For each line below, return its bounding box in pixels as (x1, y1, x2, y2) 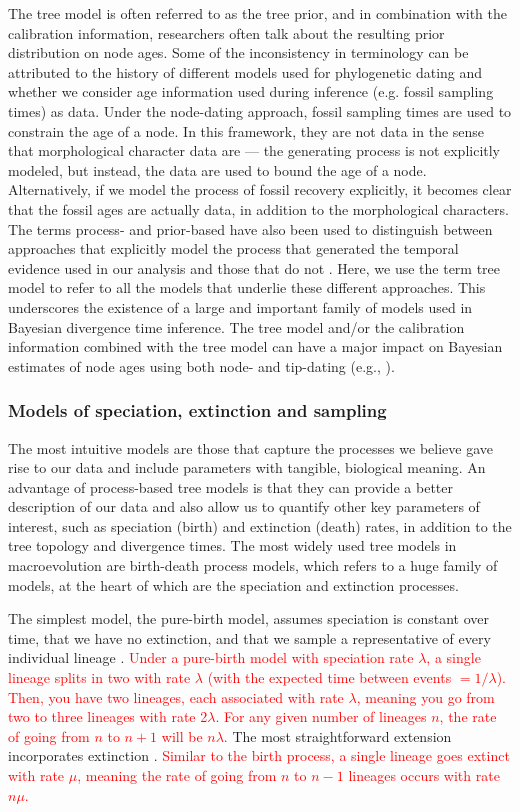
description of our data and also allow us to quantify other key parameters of (8, 496, 480, 517)
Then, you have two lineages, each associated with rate (8, 686, 344, 707)
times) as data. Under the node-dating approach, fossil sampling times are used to (8, 100, 512, 121)
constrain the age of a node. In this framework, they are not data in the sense (8, 120, 485, 141)
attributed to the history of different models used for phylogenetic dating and (8, 61, 483, 82)
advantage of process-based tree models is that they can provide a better (8, 476, 454, 497)
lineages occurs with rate (348, 765, 500, 785)
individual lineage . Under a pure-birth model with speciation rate (8, 647, 414, 668)
